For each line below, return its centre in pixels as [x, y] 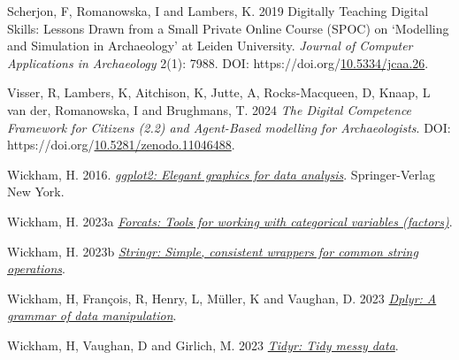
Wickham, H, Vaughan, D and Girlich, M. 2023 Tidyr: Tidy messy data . [203, 345]
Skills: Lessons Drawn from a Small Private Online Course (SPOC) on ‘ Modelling [228, 28]
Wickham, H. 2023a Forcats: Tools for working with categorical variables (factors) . [230, 221]
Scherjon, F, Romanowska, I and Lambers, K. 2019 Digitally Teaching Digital [218, 11]
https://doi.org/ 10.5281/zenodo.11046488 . [121, 145]
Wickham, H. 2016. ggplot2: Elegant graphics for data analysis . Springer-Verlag [221, 174]
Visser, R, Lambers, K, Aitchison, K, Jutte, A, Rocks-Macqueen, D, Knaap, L [219, 92]
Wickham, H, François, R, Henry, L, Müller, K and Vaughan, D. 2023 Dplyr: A [222, 298]
